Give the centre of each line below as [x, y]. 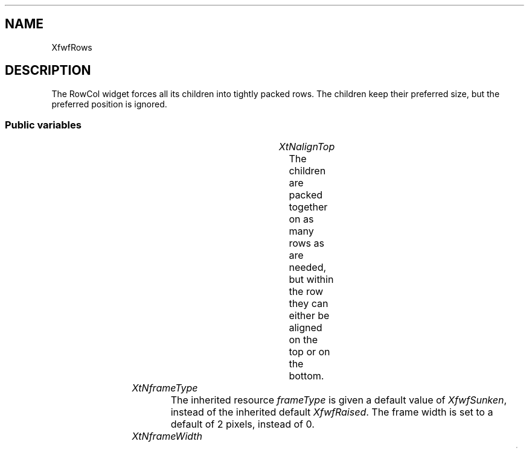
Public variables [43, 125]
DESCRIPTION [48, 71]
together [308, 207]
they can [309, 304]
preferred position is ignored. [109, 104]
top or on [309, 352]
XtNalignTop [307, 147]
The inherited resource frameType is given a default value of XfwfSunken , [339, 400]
